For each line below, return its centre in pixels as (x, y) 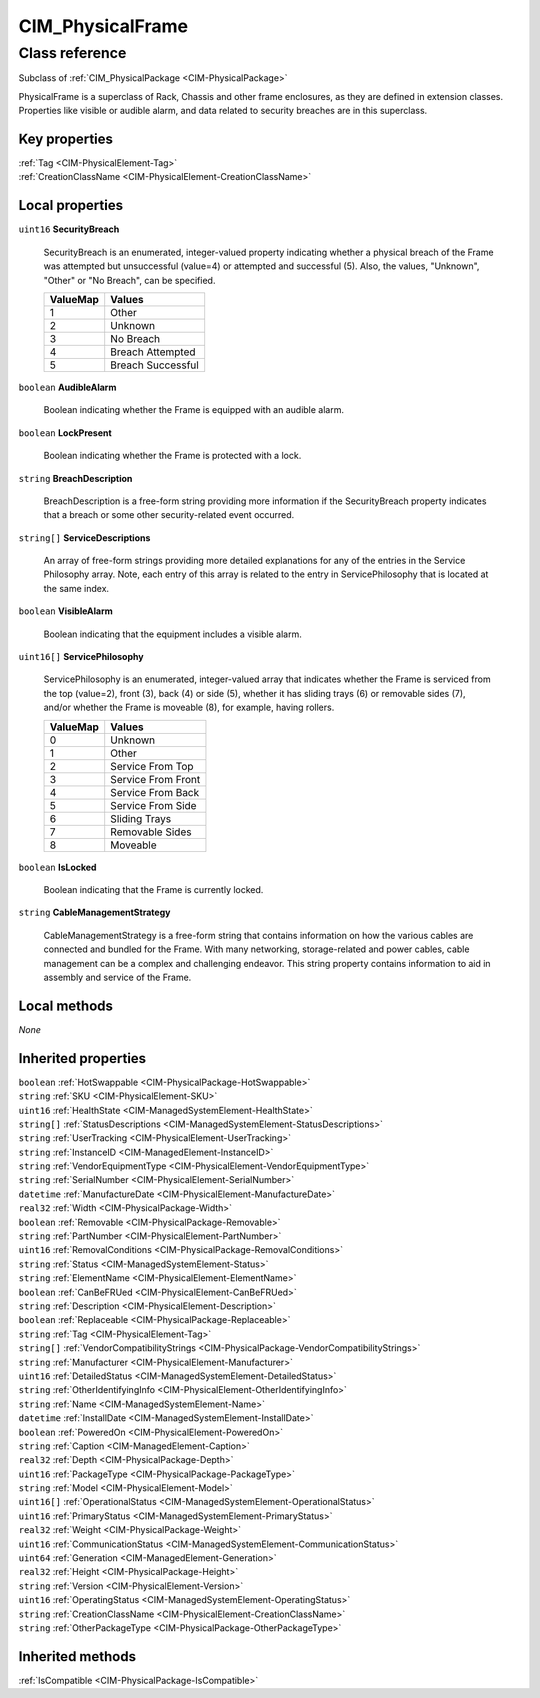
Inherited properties (82, 1058)
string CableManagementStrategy (94, 912)
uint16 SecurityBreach (69, 229)
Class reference (72, 53)
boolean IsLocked (57, 867)
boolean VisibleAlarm (66, 611)
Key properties (66, 138)
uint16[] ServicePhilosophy (81, 657)
